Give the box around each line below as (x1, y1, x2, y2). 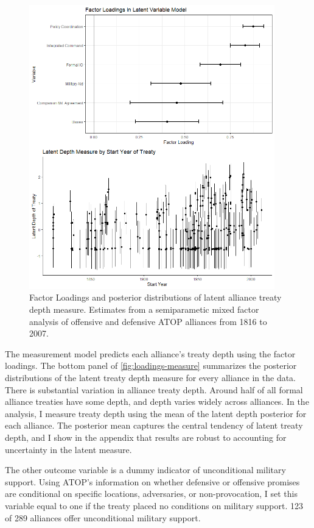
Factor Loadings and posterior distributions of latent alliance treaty (29, 291, 282, 304)
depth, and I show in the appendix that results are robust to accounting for (5, 430, 287, 443)
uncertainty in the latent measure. (5, 443, 132, 455)
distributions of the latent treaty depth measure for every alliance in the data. (5, 371, 296, 384)
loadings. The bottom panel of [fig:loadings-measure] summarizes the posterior (5, 359, 297, 372)
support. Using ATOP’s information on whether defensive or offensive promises (5, 475, 300, 488)
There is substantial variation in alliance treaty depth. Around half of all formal (5, 383, 303, 396)
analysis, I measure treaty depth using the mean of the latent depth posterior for (5, 407, 307, 419)
